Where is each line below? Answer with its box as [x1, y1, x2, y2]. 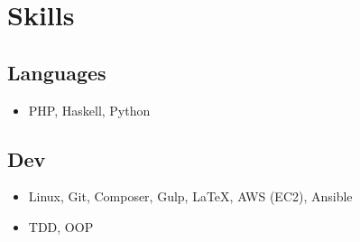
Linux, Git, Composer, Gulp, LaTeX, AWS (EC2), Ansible [28, 187, 353, 206]
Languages [7, 58, 106, 86]
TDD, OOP [28, 217, 94, 236]
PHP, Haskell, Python [28, 100, 151, 119]
